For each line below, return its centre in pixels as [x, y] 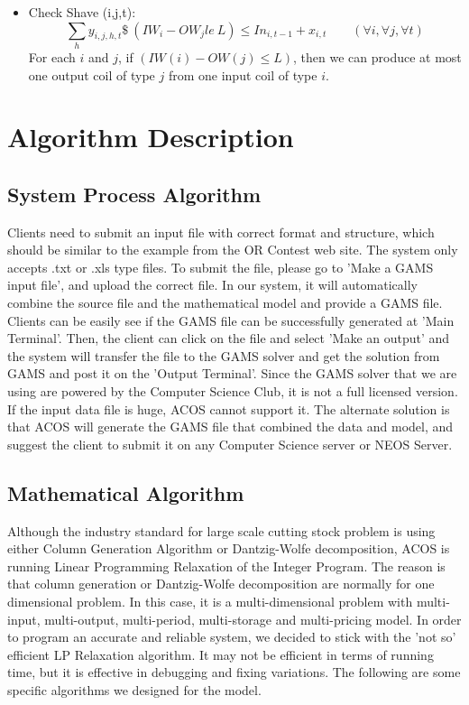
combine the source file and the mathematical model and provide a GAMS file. [225, 303]
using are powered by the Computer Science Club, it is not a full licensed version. [233, 391]
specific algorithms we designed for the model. [134, 689]
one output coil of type [92, 74]
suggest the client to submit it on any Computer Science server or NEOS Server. [230, 444]
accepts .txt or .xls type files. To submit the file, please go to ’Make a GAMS [221, 267]
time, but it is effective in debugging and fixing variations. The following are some [234, 672]
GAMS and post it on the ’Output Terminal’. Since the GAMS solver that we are [232, 373]
